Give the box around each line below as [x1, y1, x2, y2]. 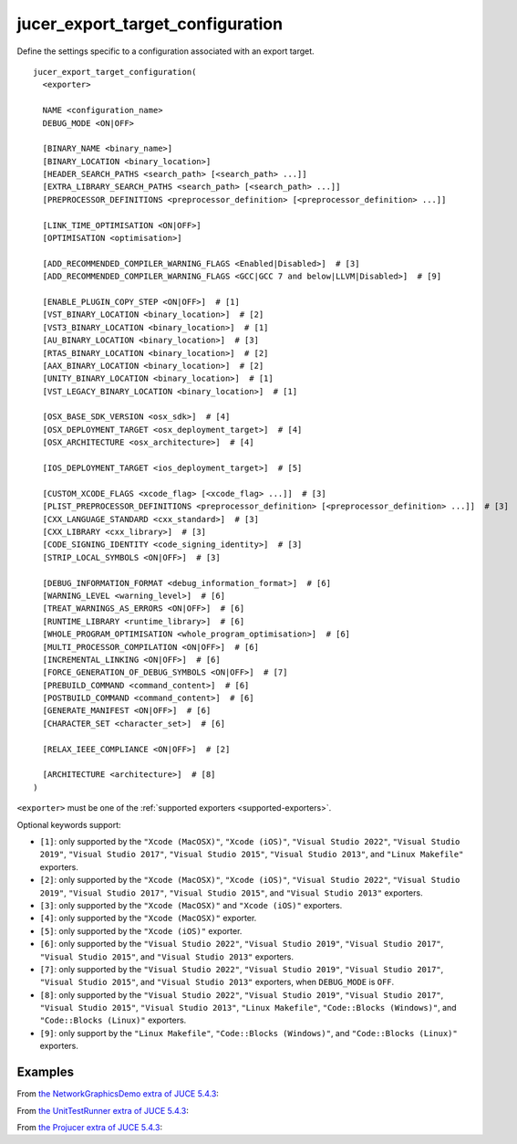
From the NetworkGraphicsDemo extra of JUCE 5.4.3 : [16, 1088, 219, 1099]
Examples [16, 1065, 75, 1080]
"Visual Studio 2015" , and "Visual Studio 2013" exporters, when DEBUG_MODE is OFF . [39, 977, 395, 988]
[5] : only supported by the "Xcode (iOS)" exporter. [39, 925, 243, 936]
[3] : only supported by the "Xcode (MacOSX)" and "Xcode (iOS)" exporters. [39, 899, 343, 910]
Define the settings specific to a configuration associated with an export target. [16, 46, 315, 57]
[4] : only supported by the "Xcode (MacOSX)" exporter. [39, 913, 257, 924]
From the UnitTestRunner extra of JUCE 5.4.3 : [16, 1105, 189, 1116]
